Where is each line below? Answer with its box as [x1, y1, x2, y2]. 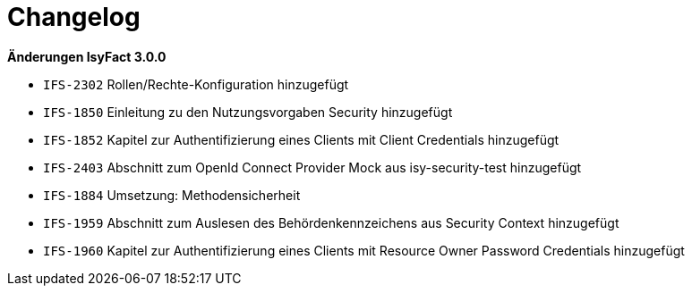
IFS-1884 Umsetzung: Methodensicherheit [43, 187, 301, 203]
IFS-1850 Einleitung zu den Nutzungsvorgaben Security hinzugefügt [43, 104, 453, 120]
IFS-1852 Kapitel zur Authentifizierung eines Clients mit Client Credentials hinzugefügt [43, 131, 560, 147]
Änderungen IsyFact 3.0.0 [7, 48, 167, 64]
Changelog [7, 2, 141, 32]
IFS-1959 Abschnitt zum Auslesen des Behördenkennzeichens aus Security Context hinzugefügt [43, 214, 619, 230]
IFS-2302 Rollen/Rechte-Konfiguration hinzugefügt [43, 76, 349, 92]
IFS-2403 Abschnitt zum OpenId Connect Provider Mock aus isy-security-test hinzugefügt [43, 159, 582, 175]
